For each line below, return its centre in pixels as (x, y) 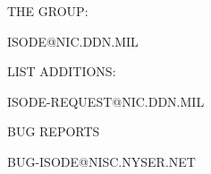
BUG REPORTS (54, 131)
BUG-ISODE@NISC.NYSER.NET (101, 161)
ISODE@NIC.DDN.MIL (73, 41)
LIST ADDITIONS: (62, 71)
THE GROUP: (48, 11)
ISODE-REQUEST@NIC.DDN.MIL (106, 101)
